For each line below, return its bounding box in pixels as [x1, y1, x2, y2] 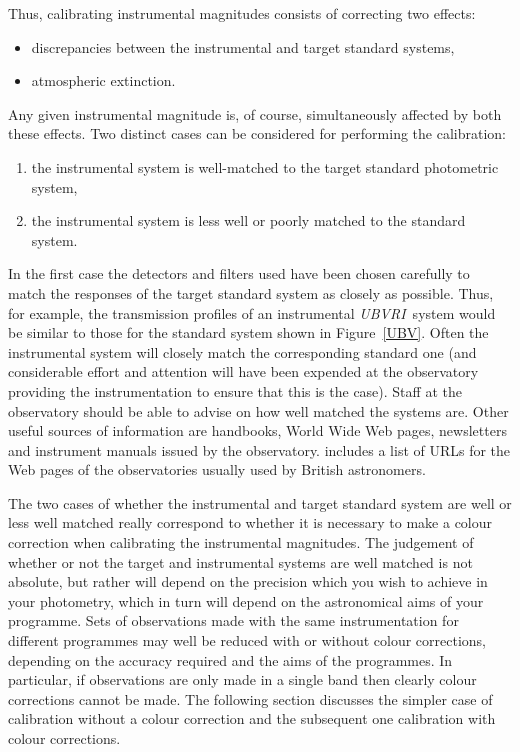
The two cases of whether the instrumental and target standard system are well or [8, 492, 512, 513]
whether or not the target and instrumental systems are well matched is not [8, 551, 473, 572]
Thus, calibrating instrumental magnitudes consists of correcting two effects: [8, 3, 476, 23]
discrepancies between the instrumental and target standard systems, [31, 36, 455, 57]
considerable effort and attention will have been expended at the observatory [8, 361, 479, 382]
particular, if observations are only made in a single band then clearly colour [8, 669, 477, 690]
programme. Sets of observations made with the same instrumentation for [8, 610, 459, 631]
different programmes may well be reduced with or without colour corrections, [8, 630, 487, 651]
